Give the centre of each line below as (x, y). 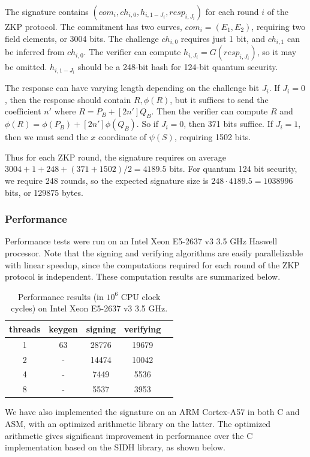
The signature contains (47, 11)
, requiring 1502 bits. (213, 137)
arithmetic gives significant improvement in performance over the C (129, 435)
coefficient (23, 111)
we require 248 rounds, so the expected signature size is (107, 180)
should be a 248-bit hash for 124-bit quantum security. (178, 67)
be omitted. (26, 67)
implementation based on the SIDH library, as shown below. (115, 447)
